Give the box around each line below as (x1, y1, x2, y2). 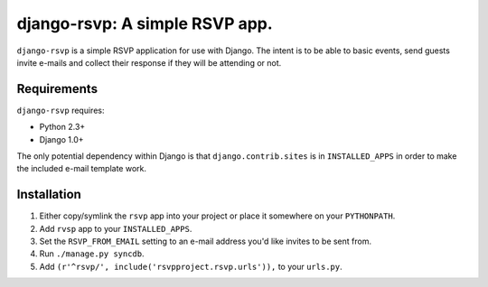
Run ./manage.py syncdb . (39, 248, 145, 259)
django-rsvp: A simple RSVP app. (16, 14, 273, 33)
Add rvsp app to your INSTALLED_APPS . (39, 223, 192, 234)
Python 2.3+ (39, 122, 86, 133)
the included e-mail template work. (16, 163, 147, 174)
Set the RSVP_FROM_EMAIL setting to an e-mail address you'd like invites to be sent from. (39, 236, 372, 247)
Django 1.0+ (39, 134, 85, 144)
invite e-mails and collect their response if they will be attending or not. (16, 57, 282, 68)
